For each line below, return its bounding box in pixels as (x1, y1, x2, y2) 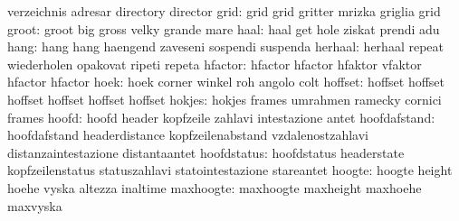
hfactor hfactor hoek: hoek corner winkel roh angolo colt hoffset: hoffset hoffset (7, 72, 445, 91)
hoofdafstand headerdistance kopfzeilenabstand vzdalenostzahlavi (7, 125, 369, 144)
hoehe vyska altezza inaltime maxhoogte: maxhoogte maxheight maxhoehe (7, 178, 422, 197)
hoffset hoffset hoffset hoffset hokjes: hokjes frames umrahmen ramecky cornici (7, 89, 442, 108)
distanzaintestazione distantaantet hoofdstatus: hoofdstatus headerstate (7, 143, 405, 161)
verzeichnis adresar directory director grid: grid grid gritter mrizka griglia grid (7, 2, 441, 20)
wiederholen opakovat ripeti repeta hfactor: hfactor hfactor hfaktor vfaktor (7, 54, 422, 73)
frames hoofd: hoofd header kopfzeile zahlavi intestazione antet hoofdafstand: (7, 107, 435, 126)
